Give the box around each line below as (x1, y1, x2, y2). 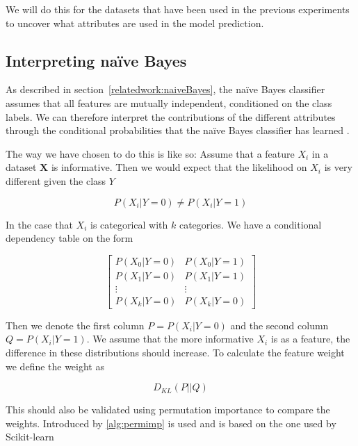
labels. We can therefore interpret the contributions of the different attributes (6, 109, 336, 124)
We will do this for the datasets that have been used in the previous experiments (6, 2, 350, 16)
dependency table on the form (6, 231, 133, 245)
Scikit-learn (6, 429, 54, 444)
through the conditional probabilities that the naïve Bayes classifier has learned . (6, 123, 350, 138)
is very (324, 160, 352, 174)
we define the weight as (6, 358, 104, 373)
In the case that (6, 217, 73, 231)
